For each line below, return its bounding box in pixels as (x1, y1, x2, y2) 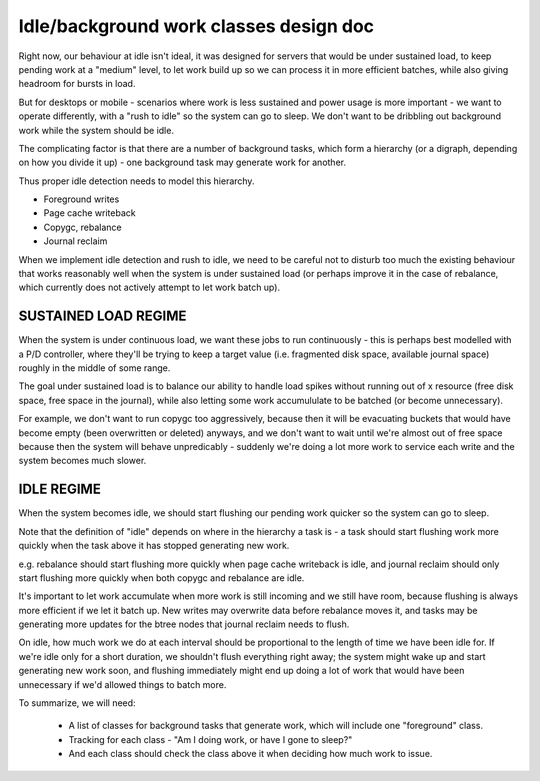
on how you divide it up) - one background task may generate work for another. (18, 156, 347, 169)
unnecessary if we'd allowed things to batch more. (18, 678, 227, 690)
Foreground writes (43, 193, 120, 205)
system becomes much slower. (18, 455, 147, 467)
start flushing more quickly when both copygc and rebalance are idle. (18, 571, 305, 584)
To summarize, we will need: (18, 697, 136, 709)
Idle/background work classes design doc (18, 15, 375, 37)
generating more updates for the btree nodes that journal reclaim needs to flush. (18, 618, 350, 630)
